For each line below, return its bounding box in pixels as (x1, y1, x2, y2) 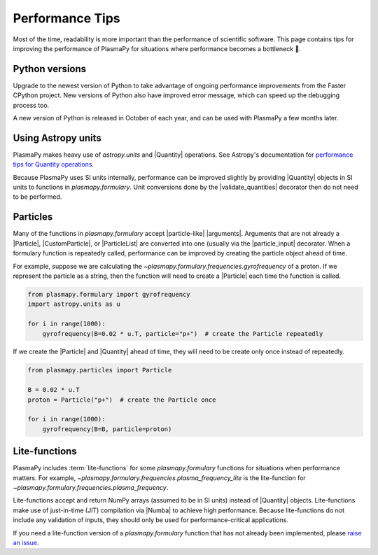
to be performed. (13, 192, 62, 201)
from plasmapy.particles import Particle (27, 366, 172, 374)
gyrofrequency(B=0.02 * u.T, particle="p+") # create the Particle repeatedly (42, 330, 323, 337)
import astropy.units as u (27, 300, 120, 308)
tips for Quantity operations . (13, 160, 94, 169)
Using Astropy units (13, 132, 101, 143)
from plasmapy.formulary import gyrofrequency (27, 290, 190, 298)
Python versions (13, 63, 87, 75)
